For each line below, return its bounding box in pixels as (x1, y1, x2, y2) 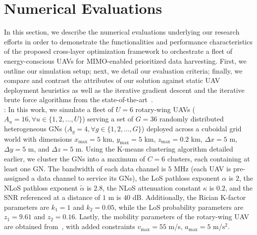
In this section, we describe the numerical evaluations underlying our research (4, 27, 240, 37)
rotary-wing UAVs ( (135, 104, 195, 114)
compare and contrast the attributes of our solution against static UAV (4, 75, 220, 85)
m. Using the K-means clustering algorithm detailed (75, 144, 233, 154)
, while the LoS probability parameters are (114, 201, 244, 212)
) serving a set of (82, 114, 134, 124)
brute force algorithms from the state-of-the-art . (4, 94, 153, 105)
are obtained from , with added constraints (4, 221, 135, 232)
